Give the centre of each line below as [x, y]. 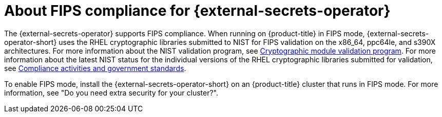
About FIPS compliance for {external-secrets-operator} [197, 11]
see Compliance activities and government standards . [95, 68]
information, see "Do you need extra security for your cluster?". [111, 92]
